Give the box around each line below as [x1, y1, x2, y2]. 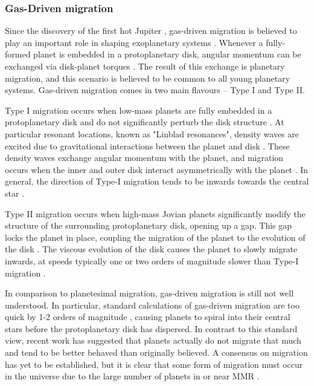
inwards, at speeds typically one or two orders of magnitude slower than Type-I [5, 254, 299, 267]
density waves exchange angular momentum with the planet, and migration [5, 151, 284, 164]
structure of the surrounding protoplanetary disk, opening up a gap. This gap [5, 219, 292, 232]
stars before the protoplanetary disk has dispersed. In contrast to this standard [5, 322, 298, 335]
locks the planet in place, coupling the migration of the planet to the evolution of [5, 231, 306, 243]
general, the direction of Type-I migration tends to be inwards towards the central [5, 175, 309, 188]
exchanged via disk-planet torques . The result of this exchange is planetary [5, 60, 285, 72]
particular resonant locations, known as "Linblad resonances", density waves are [5, 127, 300, 140]
